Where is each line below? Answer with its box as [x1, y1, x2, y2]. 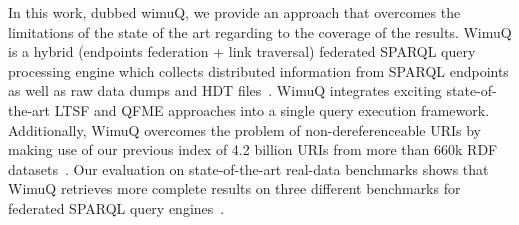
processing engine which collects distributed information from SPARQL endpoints [8, 60, 509, 81]
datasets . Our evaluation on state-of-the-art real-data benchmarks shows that [8, 158, 489, 179]
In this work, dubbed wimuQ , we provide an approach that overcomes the [8, 2, 461, 22]
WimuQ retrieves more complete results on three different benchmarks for [8, 178, 461, 199]
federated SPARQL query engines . [8, 197, 225, 218]
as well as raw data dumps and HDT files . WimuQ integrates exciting [8, 80, 442, 101]
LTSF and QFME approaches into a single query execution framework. [54, 99, 490, 120]
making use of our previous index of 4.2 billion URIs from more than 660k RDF [8, 139, 498, 160]
